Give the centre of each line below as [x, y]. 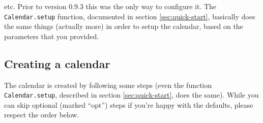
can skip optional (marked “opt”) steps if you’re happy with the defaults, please [129, 104]
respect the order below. [42, 115]
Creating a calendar [57, 63]
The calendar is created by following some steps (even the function [108, 85]
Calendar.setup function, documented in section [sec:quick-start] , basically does [130, 16]
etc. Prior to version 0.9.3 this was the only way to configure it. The [110, 6]
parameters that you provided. [52, 36]
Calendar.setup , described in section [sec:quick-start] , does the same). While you [131, 95]
